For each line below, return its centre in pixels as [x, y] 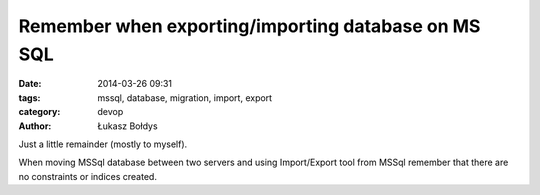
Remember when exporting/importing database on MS [249, 26]
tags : [29, 97]
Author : [35, 126]
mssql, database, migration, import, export [185, 97]
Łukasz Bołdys [128, 126]
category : [39, 112]
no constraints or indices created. [87, 176]
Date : [30, 84]
